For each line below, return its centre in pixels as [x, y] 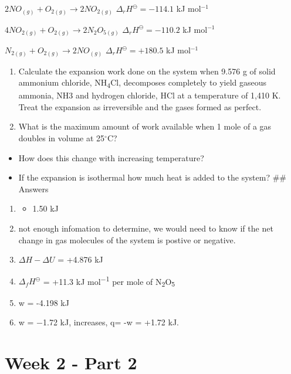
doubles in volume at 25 [62, 138]
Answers [33, 188]
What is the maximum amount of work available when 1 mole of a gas [145, 126]
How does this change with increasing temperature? [111, 157]
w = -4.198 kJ [44, 302]
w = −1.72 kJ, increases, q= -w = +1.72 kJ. [99, 322]
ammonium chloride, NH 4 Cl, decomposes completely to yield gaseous [143, 83]
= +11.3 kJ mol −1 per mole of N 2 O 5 [109, 281]
